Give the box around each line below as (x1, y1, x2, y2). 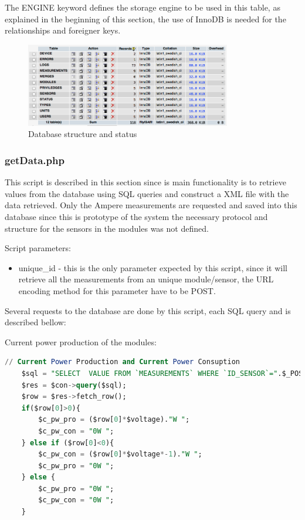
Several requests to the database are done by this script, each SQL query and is (5, 304, 291, 316)
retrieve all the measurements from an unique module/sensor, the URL (18, 273, 274, 285)
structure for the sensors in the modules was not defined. (5, 222, 209, 234)
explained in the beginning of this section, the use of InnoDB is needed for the (5, 12, 286, 25)
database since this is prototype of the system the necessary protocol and (5, 211, 268, 222)
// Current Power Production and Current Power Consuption (5, 358, 240, 366)
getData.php (5, 152, 65, 167)
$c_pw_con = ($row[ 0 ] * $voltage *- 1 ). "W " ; (38, 450, 202, 459)
